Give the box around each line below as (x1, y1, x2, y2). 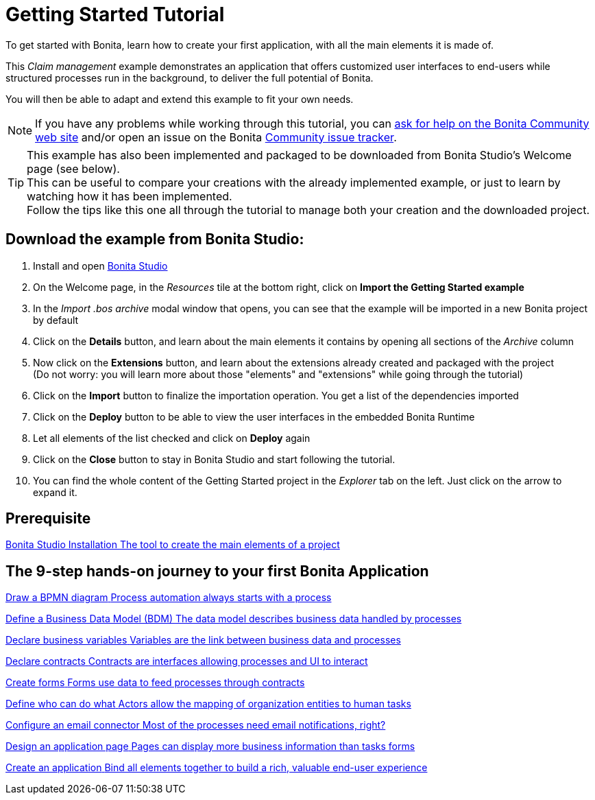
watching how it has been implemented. (27, 189, 232, 203)
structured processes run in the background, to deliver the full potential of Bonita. (5, 71, 374, 84)
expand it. (33, 486, 77, 498)
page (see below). (27, 161, 120, 176)
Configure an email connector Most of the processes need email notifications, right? (5, 719, 386, 731)
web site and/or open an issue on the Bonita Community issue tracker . (35, 130, 397, 144)
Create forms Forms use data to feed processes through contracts (5, 677, 305, 689)
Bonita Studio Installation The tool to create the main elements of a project (5, 539, 340, 551)
